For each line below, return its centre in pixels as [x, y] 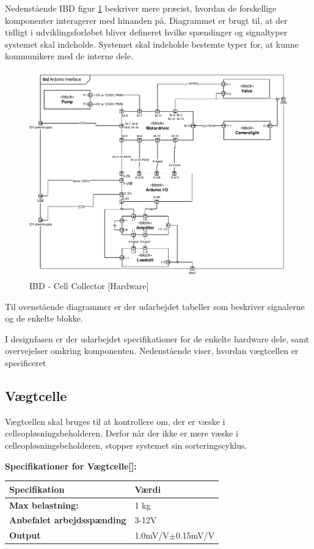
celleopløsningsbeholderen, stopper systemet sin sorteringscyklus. [126, 445]
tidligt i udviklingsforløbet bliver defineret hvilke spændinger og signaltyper [146, 32]
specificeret [26, 362]
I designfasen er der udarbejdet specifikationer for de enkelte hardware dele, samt [157, 338]
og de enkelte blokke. [44, 318]
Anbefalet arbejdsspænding [68, 520]
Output [25, 535]
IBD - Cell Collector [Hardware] [89, 286]
